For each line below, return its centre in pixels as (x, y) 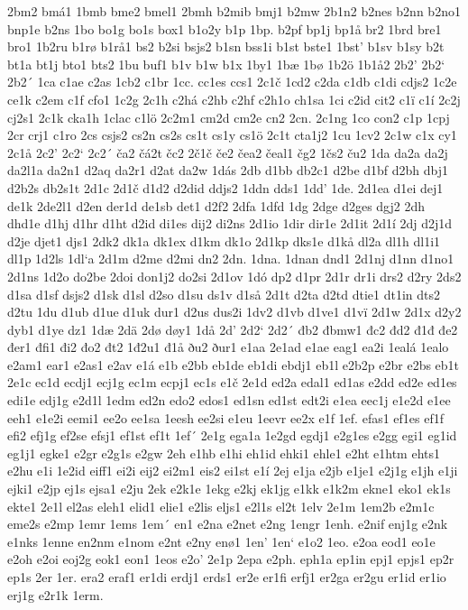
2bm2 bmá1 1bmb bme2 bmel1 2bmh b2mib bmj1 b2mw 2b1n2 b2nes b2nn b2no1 (234, 11)
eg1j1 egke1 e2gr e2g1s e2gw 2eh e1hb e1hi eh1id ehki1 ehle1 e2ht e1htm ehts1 (224, 453)
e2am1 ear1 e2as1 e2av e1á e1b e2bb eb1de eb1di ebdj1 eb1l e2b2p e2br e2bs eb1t (234, 364)
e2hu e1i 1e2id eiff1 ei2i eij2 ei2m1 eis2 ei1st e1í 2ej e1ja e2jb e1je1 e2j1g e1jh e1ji (233, 471)
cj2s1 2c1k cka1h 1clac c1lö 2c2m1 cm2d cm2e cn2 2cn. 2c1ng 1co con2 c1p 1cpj (229, 117)
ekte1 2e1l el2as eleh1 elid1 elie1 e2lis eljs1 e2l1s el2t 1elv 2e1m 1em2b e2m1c (221, 506)
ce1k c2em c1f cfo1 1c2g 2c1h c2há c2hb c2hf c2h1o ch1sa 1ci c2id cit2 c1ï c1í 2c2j (234, 99)
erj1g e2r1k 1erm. (55, 594)
